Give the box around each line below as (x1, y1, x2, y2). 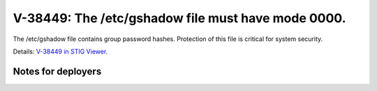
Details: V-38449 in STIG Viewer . (13, 47, 108, 56)
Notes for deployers (13, 65, 102, 77)
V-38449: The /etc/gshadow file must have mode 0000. (13, 10, 346, 26)
